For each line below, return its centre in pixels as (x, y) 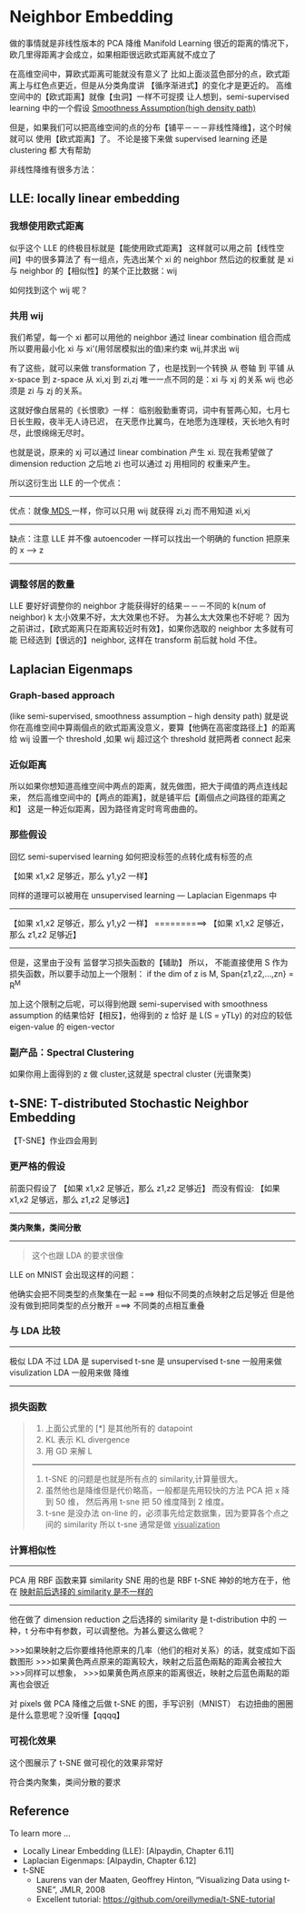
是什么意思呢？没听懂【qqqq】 (67, 1715)
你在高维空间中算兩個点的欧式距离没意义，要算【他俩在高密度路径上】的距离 (152, 727)
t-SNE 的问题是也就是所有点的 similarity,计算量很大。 (144, 1479)
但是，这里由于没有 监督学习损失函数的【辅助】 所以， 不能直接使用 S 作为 (149, 962)
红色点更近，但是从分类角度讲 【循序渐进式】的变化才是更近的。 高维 (162, 85)
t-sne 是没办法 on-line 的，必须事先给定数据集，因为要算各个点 (163, 1514)
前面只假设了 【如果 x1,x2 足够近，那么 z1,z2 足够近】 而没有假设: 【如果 (145, 1188)
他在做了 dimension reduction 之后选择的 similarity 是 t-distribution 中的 (143, 1620)
